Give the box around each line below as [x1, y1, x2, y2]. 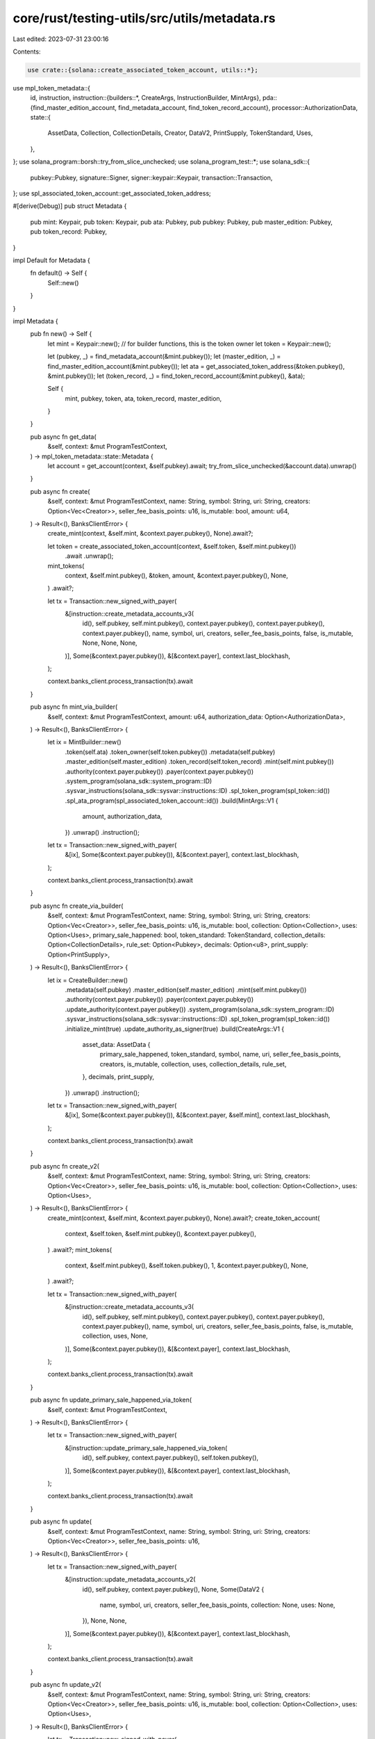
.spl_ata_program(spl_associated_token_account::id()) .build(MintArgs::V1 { [65, 796, 278, 805]
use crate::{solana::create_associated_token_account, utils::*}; [27, 66, 258, 74]
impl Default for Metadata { [12, 256, 90, 264]
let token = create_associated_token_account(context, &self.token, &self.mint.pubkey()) [47, 542, 297, 550]
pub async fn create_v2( [30, 1162, 100, 1170]
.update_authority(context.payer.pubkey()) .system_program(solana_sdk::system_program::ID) [65, 1005, 335, 1013]
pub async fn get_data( [30, 432, 97, 441]
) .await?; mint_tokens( [47, 1245, 112, 1253]
